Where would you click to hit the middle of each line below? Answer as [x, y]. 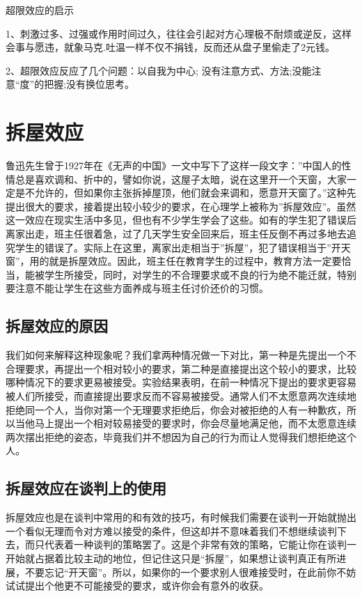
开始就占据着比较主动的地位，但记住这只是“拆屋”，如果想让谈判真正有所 [171, 558]
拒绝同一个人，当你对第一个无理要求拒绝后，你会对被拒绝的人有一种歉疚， [176, 409]
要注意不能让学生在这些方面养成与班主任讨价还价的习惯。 [137, 288]
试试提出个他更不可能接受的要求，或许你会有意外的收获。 [137, 586]
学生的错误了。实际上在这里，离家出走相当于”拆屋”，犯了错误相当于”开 [178, 247]
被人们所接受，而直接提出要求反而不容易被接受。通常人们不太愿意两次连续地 [181, 396]
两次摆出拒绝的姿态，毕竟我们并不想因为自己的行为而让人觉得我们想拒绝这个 [181, 436]
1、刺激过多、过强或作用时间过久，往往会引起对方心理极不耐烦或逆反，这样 [179, 33]
